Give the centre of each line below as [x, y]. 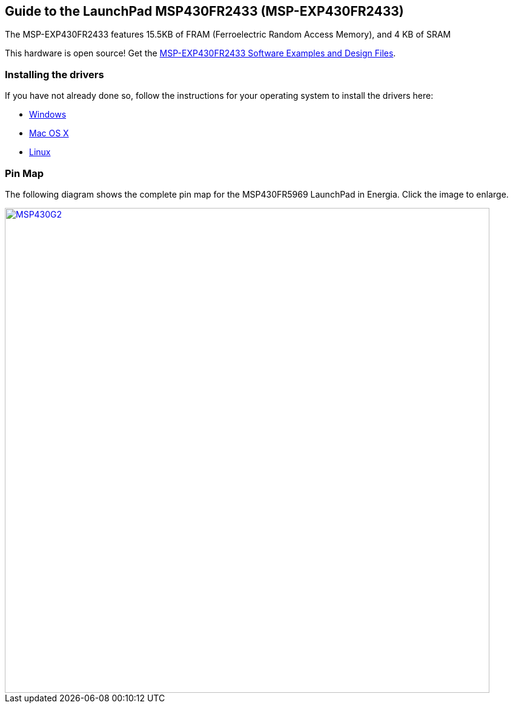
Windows [48, 115]
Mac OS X [49, 133]
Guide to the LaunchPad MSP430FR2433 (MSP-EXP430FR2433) [204, 11]
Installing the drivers [55, 74]
